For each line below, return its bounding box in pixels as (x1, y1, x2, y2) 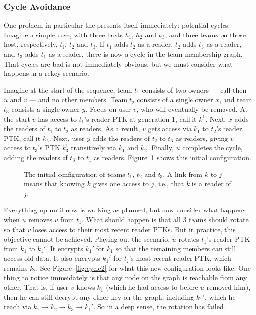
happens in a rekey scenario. (4, 68, 89, 78)
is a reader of (192, 178, 231, 189)
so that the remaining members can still (115, 243, 236, 253)
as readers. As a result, (71, 123, 140, 134)
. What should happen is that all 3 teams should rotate (81, 214, 249, 224)
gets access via (148, 123, 192, 134)
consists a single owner (11, 104, 80, 114)
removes (28, 214, 52, 224)
